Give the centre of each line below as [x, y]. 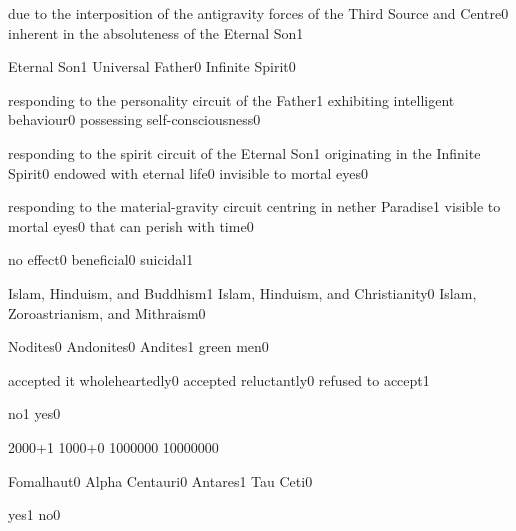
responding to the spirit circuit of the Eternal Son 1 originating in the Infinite [244, 152]
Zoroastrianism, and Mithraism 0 [107, 312]
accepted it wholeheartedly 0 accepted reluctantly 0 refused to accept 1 [219, 379]
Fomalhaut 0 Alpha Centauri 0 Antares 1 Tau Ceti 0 [160, 480]
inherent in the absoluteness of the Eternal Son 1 [156, 32]
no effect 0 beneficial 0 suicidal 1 [101, 259]
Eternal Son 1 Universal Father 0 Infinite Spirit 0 [152, 66]
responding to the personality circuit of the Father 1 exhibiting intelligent [231, 99]
